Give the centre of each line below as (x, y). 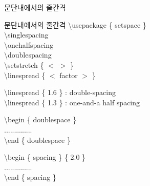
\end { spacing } (30, 177)
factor (69, 75)
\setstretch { (24, 64)
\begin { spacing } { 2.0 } (45, 157)
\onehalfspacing (29, 44)
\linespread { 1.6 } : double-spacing (60, 92)
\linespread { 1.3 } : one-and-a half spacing (72, 102)
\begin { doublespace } (40, 119)
